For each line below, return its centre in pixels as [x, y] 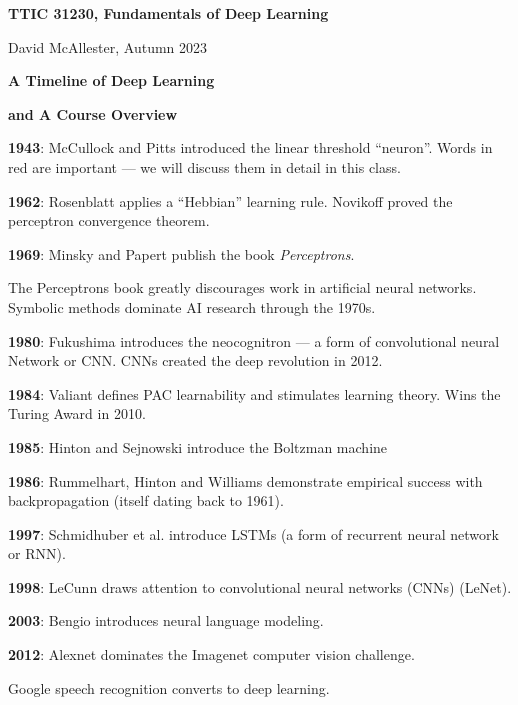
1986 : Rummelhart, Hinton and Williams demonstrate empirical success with [245, 480]
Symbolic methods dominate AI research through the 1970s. [192, 306]
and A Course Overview [93, 113]
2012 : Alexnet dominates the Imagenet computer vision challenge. [211, 654]
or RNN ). [37, 553]
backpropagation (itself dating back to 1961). [146, 500]
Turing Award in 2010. [77, 413]
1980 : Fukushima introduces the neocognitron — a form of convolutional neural [254, 340]
